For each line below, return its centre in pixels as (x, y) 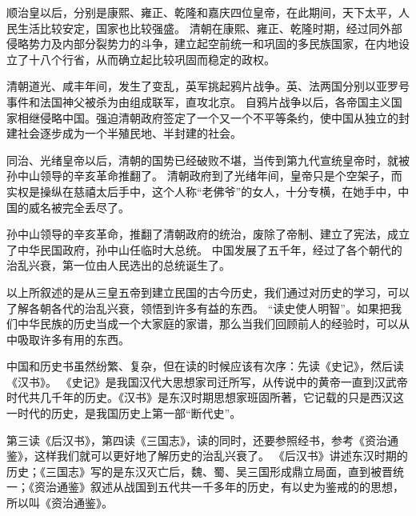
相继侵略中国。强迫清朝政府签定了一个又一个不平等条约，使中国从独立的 (208, 117)
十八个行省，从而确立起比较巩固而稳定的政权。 (152, 59)
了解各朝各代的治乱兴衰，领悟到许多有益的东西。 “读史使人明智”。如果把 (198, 308)
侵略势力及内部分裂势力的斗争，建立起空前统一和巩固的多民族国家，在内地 (202, 44)
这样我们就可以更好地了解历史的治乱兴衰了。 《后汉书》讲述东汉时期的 (221, 456)
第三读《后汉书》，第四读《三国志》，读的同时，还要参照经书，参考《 (186, 440)
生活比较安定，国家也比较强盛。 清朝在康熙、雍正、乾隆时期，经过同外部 (210, 28)
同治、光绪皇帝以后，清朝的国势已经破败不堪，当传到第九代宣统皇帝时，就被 (208, 160)
